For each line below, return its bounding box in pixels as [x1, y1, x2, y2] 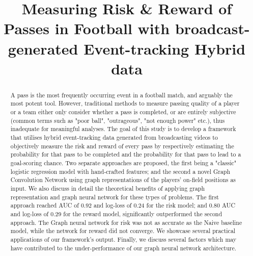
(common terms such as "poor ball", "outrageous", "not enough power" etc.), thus [10, 116, 225, 124]
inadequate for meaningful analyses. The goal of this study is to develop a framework [10, 124, 236, 133]
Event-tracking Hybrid [83, 38, 246, 59]
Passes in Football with [4, 18, 170, 39]
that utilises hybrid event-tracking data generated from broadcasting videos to [10, 133, 218, 142]
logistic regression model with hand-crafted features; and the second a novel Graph [10, 167, 231, 175]
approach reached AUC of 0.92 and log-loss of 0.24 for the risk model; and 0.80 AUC [10, 201, 236, 210]
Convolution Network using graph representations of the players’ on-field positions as [10, 175, 236, 184]
